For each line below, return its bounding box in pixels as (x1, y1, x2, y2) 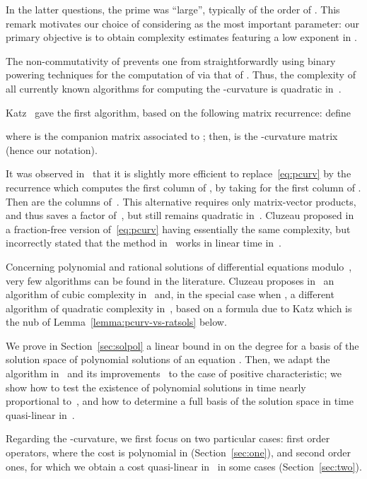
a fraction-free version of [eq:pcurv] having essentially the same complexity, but (6, 221, 351, 236)
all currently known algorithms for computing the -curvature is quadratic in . (6, 81, 342, 95)
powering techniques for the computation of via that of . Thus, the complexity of (6, 67, 356, 82)
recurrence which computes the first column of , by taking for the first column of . (6, 179, 361, 194)
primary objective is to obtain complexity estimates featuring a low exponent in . (6, 30, 357, 45)
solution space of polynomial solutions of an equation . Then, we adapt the (6, 352, 330, 367)
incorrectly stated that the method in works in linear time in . (6, 235, 281, 250)
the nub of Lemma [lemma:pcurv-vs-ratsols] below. (6, 314, 227, 329)
